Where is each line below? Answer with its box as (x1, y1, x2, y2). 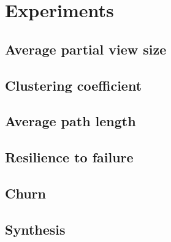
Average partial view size (5, 39, 167, 58)
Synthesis (5, 219, 66, 238)
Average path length (5, 112, 136, 130)
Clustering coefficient (5, 75, 142, 94)
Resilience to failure (5, 148, 134, 167)
